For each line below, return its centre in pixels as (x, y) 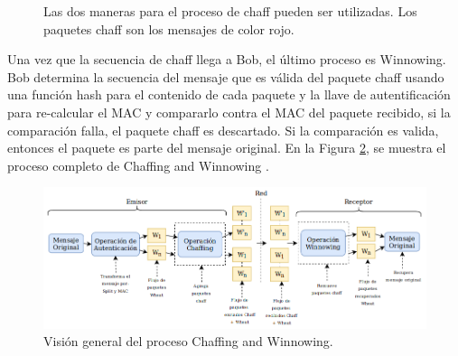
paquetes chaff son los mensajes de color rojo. (169, 28)
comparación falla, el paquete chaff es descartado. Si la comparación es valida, (223, 130)
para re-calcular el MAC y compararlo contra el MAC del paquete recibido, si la (229, 112)
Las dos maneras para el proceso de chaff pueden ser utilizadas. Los (230, 11)
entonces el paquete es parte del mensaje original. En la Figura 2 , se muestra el (227, 148)
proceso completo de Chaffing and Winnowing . (138, 165)
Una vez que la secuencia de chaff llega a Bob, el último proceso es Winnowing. (227, 59)
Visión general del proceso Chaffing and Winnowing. (188, 341)
